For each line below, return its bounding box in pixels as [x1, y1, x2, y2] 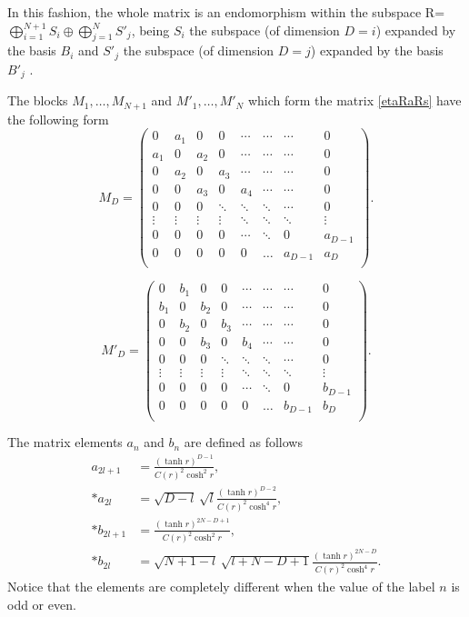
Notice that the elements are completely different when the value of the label [7, 577, 435, 596]
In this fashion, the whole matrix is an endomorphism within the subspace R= [7, 3, 445, 21]
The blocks [7, 91, 68, 110]
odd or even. [7, 594, 76, 613]
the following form [7, 109, 109, 128]
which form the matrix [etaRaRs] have [247, 91, 462, 110]
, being [131, 20, 170, 39]
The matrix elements [7, 433, 123, 452]
